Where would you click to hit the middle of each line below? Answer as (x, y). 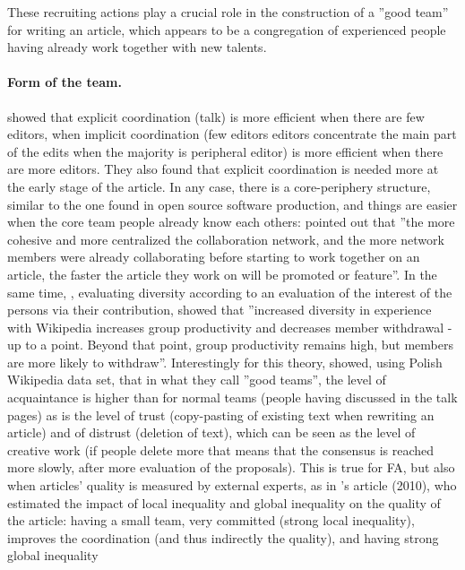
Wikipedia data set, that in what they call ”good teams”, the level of (197, 380)
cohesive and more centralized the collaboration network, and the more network (226, 239)
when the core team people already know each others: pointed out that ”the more (231, 222)
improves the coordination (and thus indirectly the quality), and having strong (223, 537)
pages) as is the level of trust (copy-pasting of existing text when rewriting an (221, 415)
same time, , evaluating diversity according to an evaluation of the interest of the (230, 292)
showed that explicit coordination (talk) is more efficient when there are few (216, 116)
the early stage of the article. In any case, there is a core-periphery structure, (219, 186)
